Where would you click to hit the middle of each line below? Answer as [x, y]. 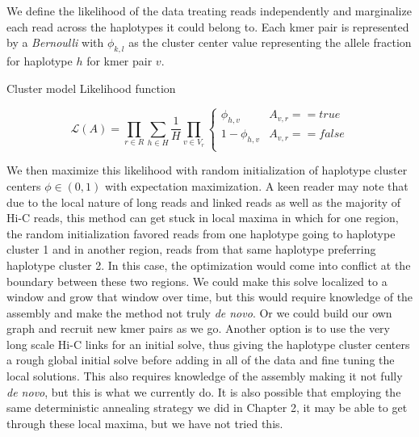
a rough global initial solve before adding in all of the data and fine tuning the [201, 360]
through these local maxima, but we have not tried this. [145, 423]
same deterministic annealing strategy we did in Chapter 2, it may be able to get [207, 408]
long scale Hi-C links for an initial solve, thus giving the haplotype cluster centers [208, 344]
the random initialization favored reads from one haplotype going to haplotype [201, 233]
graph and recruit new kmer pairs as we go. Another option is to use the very [199, 328]
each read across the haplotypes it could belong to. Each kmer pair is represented [208, 26]
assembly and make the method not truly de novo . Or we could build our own [199, 312]
